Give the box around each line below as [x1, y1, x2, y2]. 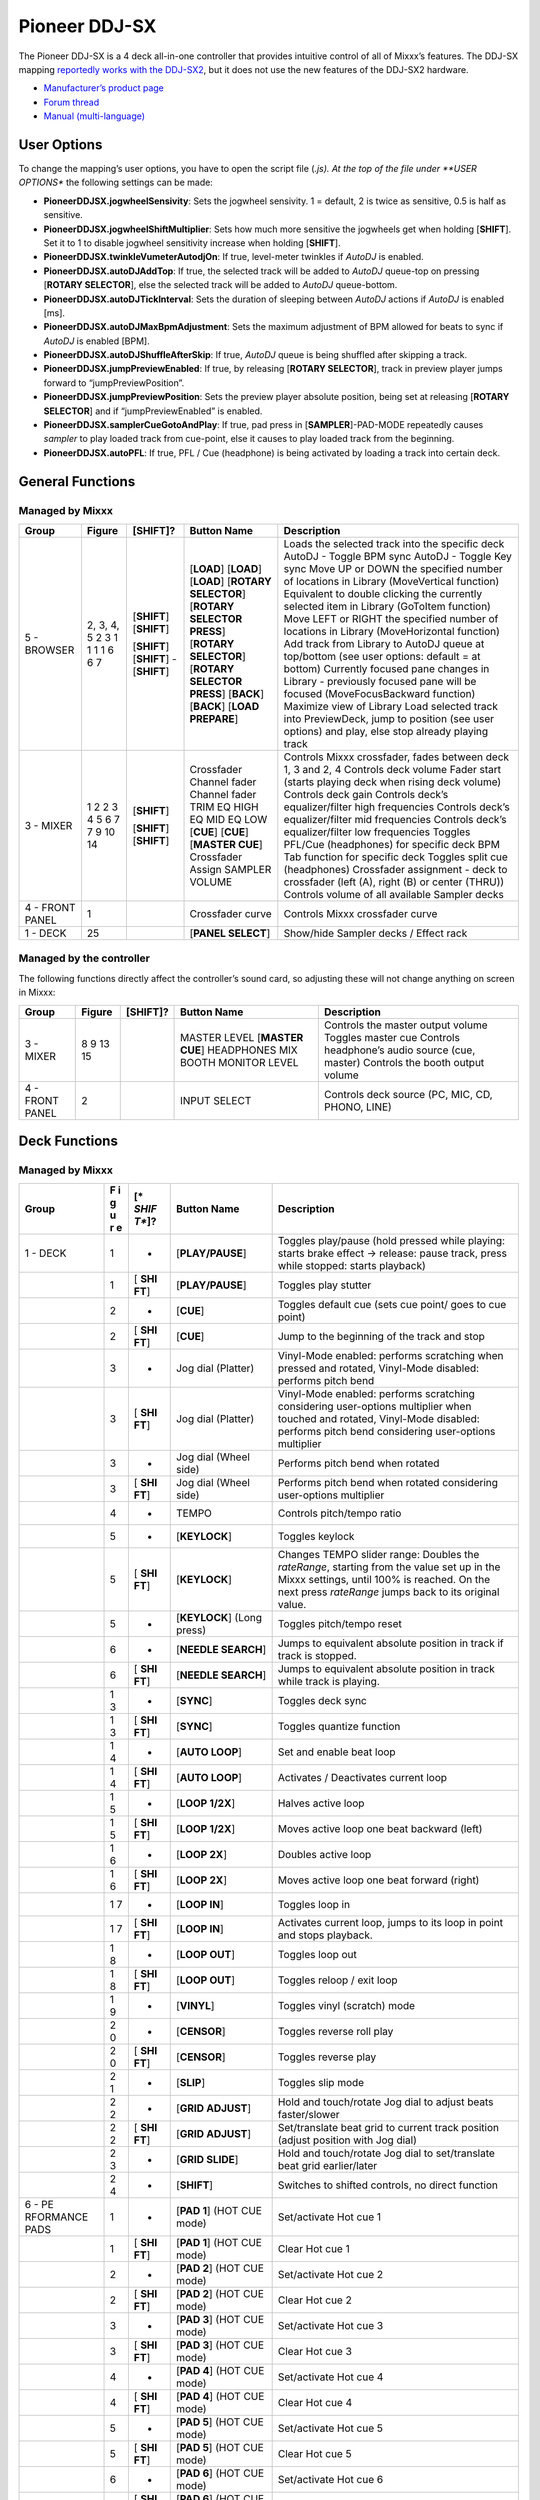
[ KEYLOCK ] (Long [175, 1611, 263, 1625]
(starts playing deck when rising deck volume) [283, 775, 502, 789]
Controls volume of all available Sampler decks [283, 887, 505, 901]
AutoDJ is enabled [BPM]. [43, 335, 150, 347]
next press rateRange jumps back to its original [277, 1585, 500, 1599]
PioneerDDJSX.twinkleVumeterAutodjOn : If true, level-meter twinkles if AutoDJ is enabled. [43, 251, 424, 263]
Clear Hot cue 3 [277, 2345, 352, 2359]
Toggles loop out [277, 1948, 357, 1962]
